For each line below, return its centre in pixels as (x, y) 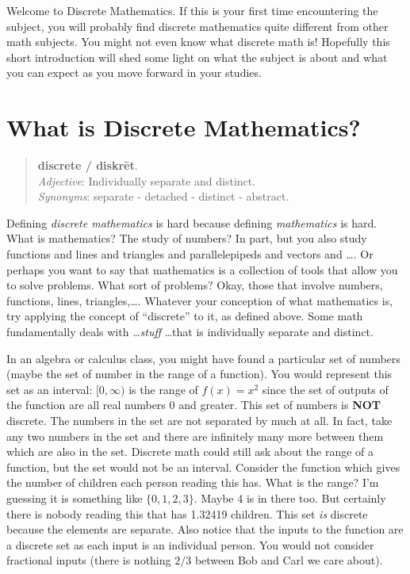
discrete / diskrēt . (88, 165)
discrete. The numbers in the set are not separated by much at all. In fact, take (199, 420)
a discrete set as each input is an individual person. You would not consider (190, 544)
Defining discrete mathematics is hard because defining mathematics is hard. (192, 222)
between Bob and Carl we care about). (289, 560)
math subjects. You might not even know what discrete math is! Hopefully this (198, 42)
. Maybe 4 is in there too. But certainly (290, 497)
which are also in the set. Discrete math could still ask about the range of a (190, 452)
